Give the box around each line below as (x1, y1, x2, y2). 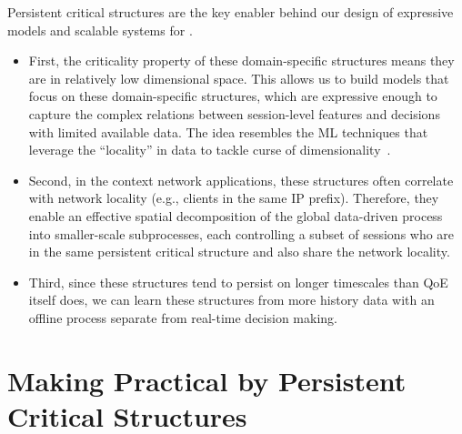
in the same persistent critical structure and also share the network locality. (28, 242, 450, 261)
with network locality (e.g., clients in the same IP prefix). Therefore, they (28, 188, 439, 207)
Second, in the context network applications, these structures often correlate (28, 170, 454, 189)
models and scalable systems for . (7, 20, 193, 39)
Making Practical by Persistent (7, 361, 407, 399)
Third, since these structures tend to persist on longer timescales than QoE (28, 272, 448, 291)
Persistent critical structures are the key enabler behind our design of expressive (7, 3, 454, 21)
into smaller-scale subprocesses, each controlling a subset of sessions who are (28, 224, 455, 243)
